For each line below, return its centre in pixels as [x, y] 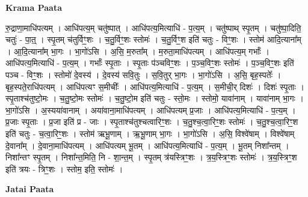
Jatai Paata [30, 189]
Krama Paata [34, 7]
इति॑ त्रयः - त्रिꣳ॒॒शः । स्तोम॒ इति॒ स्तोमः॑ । [64, 168]
